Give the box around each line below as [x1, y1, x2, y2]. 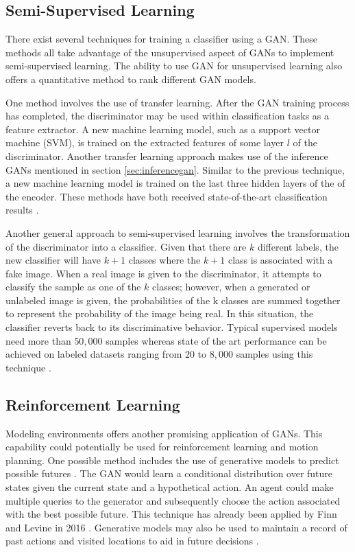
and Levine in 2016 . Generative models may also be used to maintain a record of [5, 520, 347, 534]
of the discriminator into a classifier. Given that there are [5, 239, 247, 253]
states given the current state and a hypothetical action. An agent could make [5, 480, 334, 494]
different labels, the [257, 239, 339, 253]
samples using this [236, 347, 313, 361]
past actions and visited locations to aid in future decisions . [5, 533, 259, 548]
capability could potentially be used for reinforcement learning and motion [5, 439, 319, 454]
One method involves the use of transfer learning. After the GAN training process [5, 95, 350, 109]
